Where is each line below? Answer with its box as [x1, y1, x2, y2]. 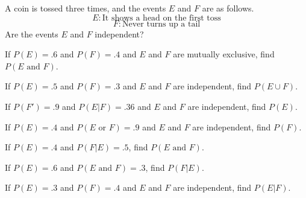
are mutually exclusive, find [173, 48, 275, 60]
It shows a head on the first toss [102, 13, 221, 22]
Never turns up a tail [122, 19, 201, 28]
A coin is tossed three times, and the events [5, 2, 166, 14]
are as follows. [202, 2, 254, 14]
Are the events [5, 27, 58, 40]
